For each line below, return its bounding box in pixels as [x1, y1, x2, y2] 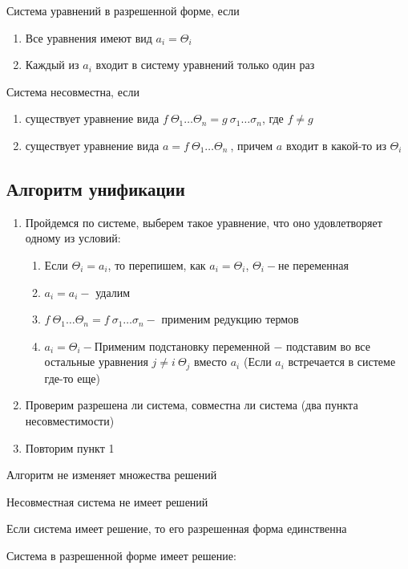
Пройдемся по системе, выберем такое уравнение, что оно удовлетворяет [25, 213, 382, 230]
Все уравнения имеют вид [25, 29, 152, 46]
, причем [230, 136, 273, 153]
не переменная [277, 256, 349, 273]
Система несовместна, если [6, 83, 139, 100]
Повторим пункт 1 [25, 439, 115, 456]
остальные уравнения [44, 353, 148, 370]
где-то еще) [44, 369, 100, 386]
